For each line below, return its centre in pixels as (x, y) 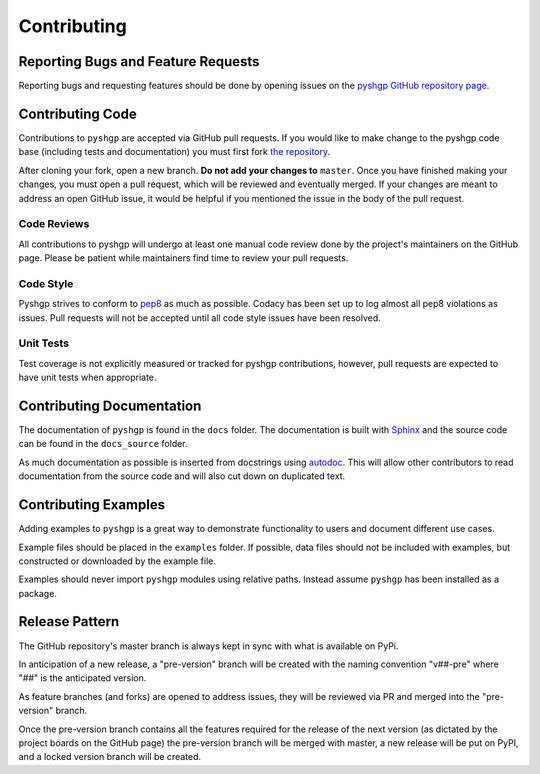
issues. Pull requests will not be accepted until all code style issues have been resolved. (200, 317)
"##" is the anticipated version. (82, 678)
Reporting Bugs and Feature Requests (139, 61)
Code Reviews (54, 224)
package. (37, 593)
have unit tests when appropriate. (87, 377)
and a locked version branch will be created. (110, 757)
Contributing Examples (91, 505)
